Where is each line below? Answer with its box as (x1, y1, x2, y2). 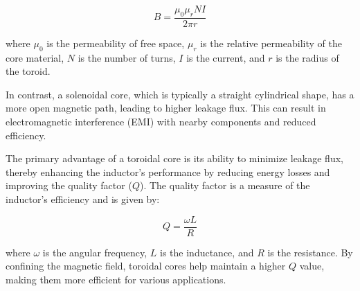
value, (299, 258, 325, 273)
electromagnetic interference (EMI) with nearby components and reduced (6, 114, 316, 128)
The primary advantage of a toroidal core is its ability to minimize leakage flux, (6, 151, 343, 166)
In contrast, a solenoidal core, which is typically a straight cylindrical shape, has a (6, 87, 354, 101)
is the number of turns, (78, 50, 176, 64)
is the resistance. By (267, 245, 353, 259)
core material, (6, 50, 64, 64)
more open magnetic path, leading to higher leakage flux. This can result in (6, 100, 326, 115)
